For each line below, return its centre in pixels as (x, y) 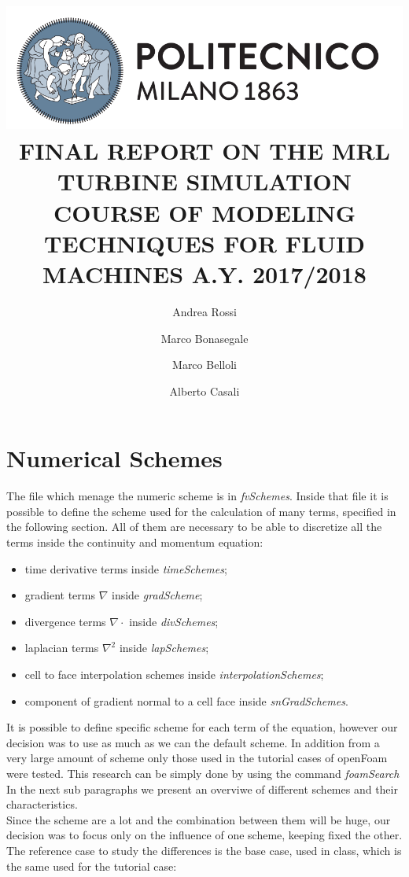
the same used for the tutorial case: (92, 866)
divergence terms (65, 621)
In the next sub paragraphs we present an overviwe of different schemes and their (202, 789)
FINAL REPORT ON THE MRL (204, 151)
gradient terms (60, 595)
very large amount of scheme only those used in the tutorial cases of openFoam (197, 758)
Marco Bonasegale (204, 338)
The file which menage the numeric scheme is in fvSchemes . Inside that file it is (197, 496)
